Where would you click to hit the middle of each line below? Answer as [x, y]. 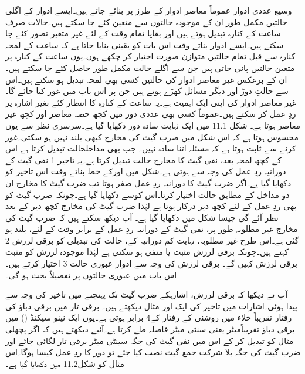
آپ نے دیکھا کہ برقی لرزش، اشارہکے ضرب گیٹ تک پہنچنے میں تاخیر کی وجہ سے [147, 294]
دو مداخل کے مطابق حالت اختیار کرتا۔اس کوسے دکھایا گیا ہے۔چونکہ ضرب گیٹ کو [148, 194]
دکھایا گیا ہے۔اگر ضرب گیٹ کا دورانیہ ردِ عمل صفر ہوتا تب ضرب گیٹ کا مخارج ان [148, 182]
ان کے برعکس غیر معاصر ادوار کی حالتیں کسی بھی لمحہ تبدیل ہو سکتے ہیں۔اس [146, 79]
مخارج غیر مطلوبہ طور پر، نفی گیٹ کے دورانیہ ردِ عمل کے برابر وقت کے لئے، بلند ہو [152, 229]
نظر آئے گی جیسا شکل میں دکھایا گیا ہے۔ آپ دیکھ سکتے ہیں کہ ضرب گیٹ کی [142, 217]
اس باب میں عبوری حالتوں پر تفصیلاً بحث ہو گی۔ [91, 274]
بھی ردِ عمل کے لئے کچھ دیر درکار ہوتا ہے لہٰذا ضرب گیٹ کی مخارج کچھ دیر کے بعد [151, 206]
